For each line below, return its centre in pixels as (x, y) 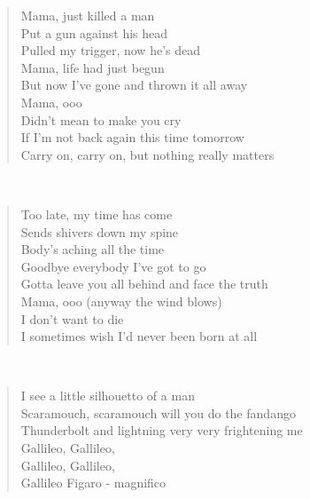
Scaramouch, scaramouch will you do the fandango (158, 412)
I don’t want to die (72, 318)
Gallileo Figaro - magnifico (93, 483)
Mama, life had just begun (93, 67)
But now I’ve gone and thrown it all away (134, 85)
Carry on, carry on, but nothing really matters (147, 154)
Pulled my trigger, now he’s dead (110, 50)
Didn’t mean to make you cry (101, 119)
